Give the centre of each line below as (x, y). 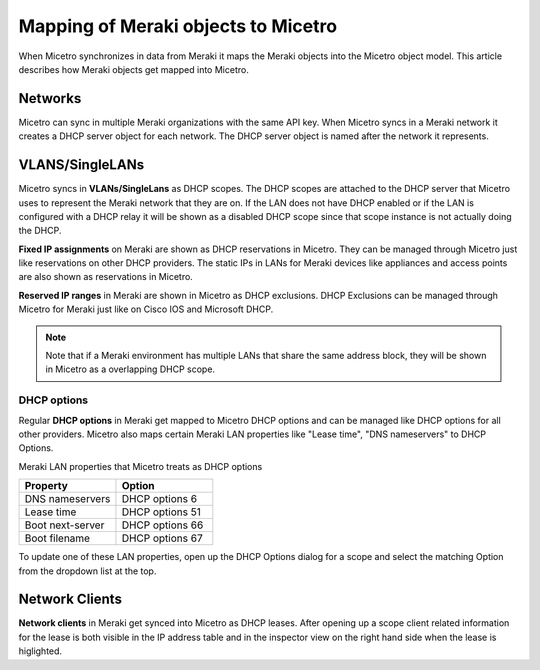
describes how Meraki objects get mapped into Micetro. (133, 69)
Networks (50, 98)
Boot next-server (64, 525)
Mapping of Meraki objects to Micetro (178, 26)
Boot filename (57, 538)
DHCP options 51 (161, 512)
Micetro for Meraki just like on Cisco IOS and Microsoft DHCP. (146, 309)
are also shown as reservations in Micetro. (106, 277)
